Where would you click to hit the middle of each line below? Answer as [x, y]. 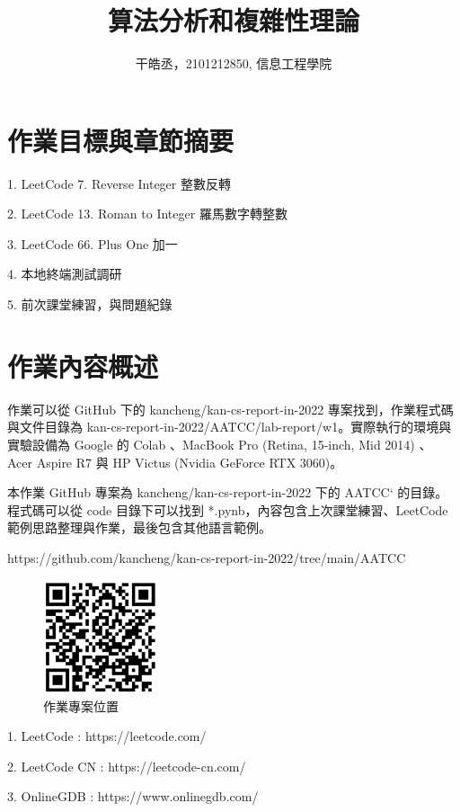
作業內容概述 [83, 366]
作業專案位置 [81, 705]
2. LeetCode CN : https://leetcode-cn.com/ [127, 766]
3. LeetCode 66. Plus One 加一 [93, 243]
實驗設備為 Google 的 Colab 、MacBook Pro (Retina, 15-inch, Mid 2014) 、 [220, 444]
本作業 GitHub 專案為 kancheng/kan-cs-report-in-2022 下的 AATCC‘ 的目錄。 [228, 492]
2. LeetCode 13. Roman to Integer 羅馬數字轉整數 [147, 214]
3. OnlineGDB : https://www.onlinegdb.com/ [133, 796]
